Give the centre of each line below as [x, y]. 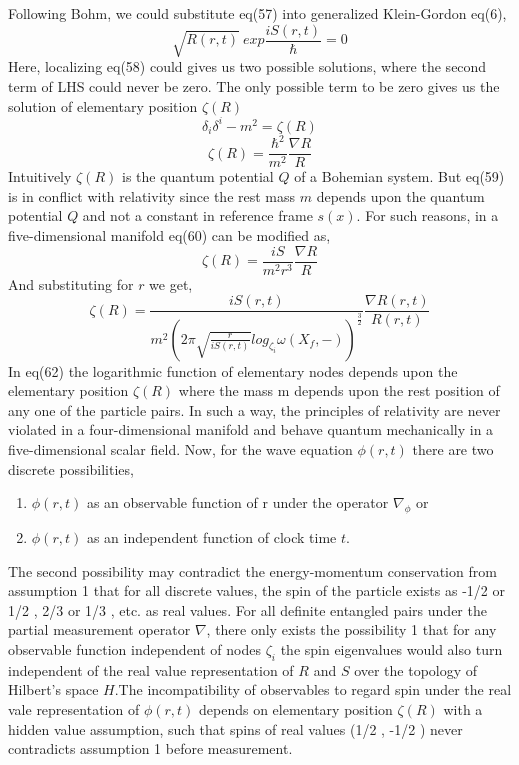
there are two [453, 448]
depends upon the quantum [400, 195]
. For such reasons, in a [427, 215]
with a [463, 708]
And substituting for [71, 283]
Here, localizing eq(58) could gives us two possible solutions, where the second [247, 66]
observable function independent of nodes [135, 648]
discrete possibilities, [71, 468]
